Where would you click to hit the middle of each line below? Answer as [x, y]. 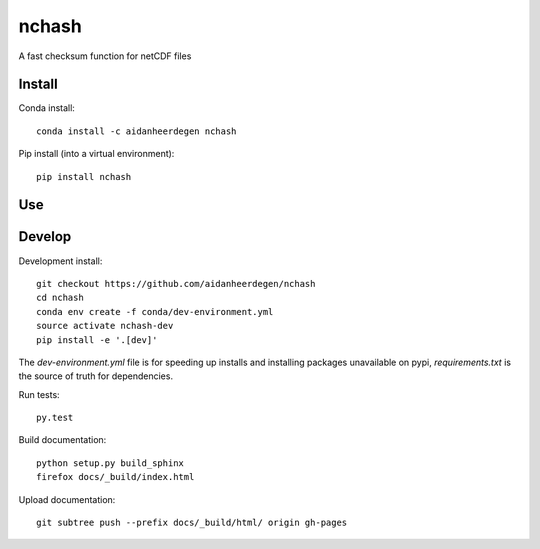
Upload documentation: [67, 499]
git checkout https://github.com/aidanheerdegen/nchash [176, 283]
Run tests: [39, 394]
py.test [55, 418]
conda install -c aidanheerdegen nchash [136, 131]
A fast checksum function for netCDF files [105, 56]
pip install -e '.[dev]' [97, 339]
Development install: [60, 261]
